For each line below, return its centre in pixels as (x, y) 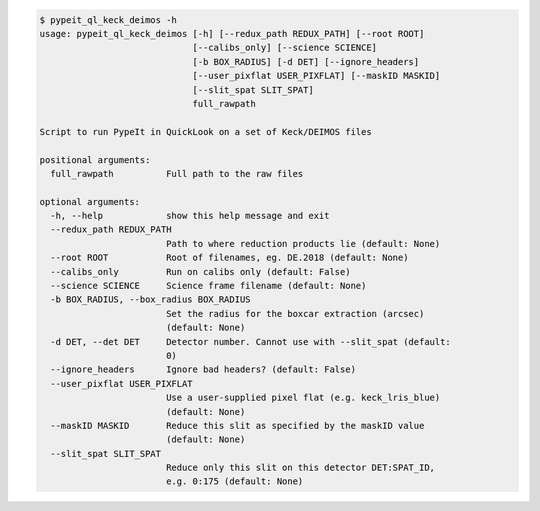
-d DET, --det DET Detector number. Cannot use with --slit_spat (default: (251, 341)
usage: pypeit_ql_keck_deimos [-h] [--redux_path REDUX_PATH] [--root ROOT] (232, 33)
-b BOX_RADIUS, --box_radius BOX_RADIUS (150, 299)
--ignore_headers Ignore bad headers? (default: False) (203, 369)
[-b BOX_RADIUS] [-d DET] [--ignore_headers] (306, 61)
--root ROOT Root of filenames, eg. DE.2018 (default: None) (229, 258)
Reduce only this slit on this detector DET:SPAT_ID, (300, 468)
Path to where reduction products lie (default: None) (303, 243)
